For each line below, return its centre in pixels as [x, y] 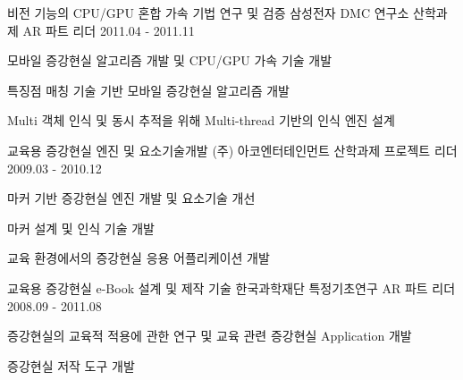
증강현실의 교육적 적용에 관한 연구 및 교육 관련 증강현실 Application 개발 [210, 336]
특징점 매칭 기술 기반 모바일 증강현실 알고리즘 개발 [148, 90]
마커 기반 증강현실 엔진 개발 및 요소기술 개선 [131, 198]
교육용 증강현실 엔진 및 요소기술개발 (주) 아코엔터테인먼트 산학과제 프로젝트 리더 [232, 150]
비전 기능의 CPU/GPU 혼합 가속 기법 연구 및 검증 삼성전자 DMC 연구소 [208, 13]
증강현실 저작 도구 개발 [71, 365]
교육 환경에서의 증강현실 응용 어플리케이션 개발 [139, 258]
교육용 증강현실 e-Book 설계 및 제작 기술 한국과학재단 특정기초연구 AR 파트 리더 [231, 287]
